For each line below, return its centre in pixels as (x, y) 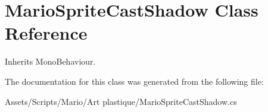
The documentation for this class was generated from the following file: (134, 81)
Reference (46, 33)
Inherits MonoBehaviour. (50, 61)
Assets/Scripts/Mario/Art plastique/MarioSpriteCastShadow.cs (121, 101)
